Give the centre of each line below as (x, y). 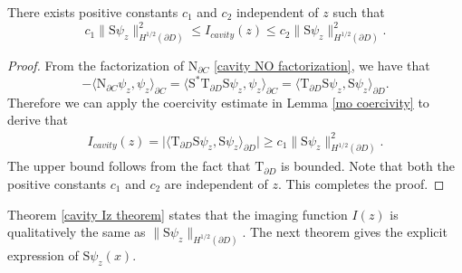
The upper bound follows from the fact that (129, 166)
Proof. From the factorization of (96, 65)
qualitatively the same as (77, 232)
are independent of (216, 184)
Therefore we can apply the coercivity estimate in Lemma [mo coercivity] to (218, 102)
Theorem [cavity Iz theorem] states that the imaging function (178, 214)
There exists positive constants (93, 12)
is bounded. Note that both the (368, 166)
